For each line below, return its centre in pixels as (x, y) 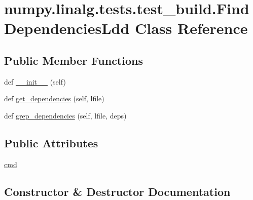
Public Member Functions (74, 60)
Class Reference (191, 28)
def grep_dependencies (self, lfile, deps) (65, 115)
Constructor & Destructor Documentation (117, 191)
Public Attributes (51, 143)
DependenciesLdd (67, 28)
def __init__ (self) (35, 81)
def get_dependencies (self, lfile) (54, 98)
